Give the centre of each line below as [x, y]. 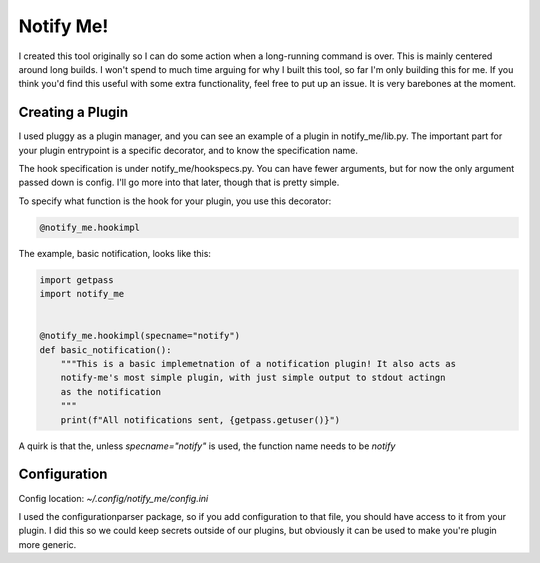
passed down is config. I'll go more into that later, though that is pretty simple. [179, 182]
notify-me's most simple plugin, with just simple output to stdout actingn [253, 378]
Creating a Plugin [73, 112]
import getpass [76, 279]
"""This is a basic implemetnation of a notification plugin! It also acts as [258, 364]
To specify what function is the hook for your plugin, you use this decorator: [175, 201]
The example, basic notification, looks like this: [115, 253]
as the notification [111, 391]
